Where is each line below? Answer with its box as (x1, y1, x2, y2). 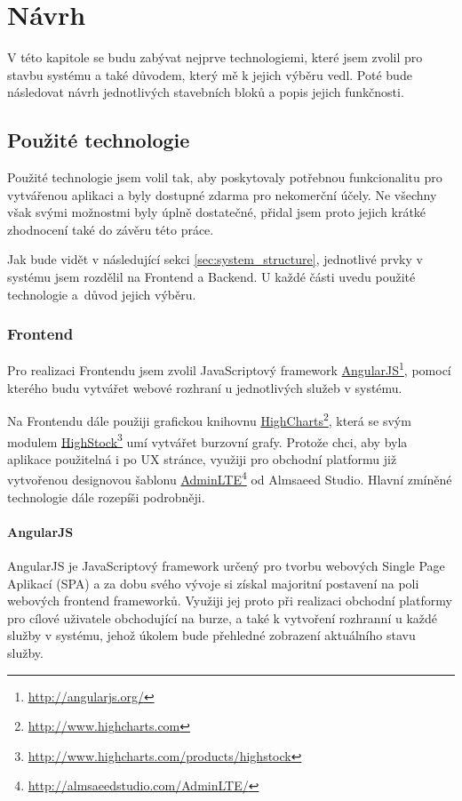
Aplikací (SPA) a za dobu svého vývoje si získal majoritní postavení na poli (7, 573, 419, 592)
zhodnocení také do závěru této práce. (7, 220, 214, 238)
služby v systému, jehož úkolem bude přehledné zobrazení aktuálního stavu (7, 626, 416, 645)
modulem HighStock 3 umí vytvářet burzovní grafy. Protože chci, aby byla (7, 429, 408, 451)
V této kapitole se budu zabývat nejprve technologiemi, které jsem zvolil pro (7, 48, 423, 67)
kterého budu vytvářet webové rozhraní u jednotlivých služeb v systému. (7, 378, 402, 396)
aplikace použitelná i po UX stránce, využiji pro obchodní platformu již (7, 449, 397, 468)
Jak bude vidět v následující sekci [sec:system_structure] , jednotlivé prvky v (7, 250, 423, 268)
